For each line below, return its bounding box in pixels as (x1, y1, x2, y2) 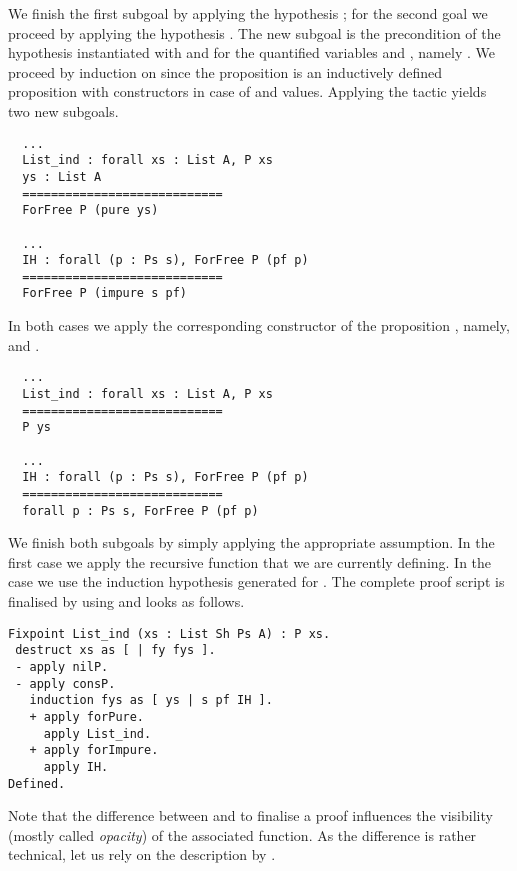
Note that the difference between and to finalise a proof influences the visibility (8, 805, 493, 826)
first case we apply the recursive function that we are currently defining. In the (8, 551, 492, 572)
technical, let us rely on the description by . (8, 844, 276, 865)
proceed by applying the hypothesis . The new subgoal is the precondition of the (8, 22, 501, 43)
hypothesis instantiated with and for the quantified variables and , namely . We (8, 42, 495, 63)
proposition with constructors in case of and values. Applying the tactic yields (8, 81, 487, 102)
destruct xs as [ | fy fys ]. (15, 643, 216, 658)
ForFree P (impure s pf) (22, 286, 187, 301)
